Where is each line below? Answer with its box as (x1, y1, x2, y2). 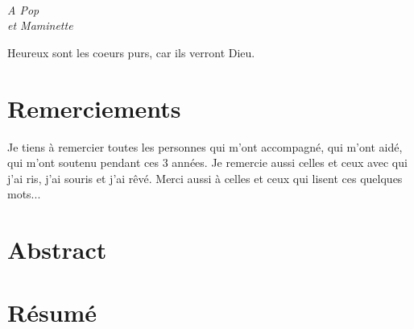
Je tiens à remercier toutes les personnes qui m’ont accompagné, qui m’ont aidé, (7, 138, 403, 155)
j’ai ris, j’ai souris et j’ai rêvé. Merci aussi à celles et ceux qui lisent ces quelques (7, 169, 403, 186)
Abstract (7, 233, 107, 266)
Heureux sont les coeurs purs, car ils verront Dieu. (7, 44, 255, 60)
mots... (7, 185, 41, 202)
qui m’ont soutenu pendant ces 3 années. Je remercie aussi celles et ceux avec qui (7, 154, 408, 171)
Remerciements (7, 91, 181, 124)
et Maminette (7, 17, 73, 34)
